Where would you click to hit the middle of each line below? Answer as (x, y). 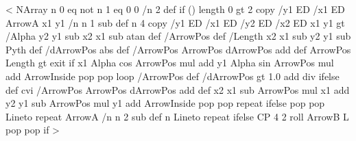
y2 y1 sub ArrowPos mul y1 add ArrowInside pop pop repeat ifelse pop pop (165, 103)
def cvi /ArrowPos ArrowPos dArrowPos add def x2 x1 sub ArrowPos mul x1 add (178, 89)
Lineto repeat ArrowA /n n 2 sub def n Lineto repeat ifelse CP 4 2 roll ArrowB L (177, 116)
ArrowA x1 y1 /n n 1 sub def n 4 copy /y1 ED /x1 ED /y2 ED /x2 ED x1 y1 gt (175, 22)
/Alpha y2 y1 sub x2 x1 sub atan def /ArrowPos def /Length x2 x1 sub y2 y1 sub (178, 36)
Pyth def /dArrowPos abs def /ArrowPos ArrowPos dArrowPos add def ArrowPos (178, 49)
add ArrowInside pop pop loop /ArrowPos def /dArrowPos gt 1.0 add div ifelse (173, 76)
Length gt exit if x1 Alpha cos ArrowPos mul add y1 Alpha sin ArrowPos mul (170, 63)
